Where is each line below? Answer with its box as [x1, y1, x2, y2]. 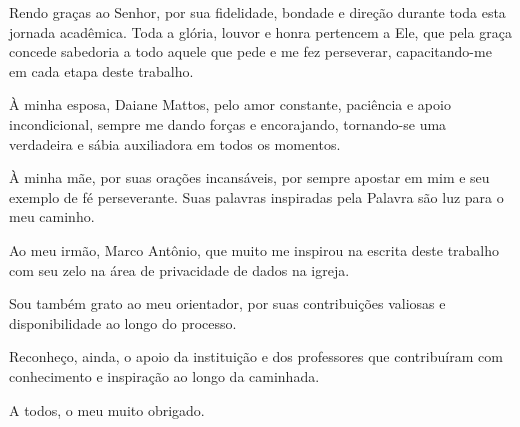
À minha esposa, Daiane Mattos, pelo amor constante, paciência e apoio [9, 94, 451, 115]
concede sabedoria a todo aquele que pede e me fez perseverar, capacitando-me [9, 41, 492, 62]
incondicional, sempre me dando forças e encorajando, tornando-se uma [9, 113, 447, 134]
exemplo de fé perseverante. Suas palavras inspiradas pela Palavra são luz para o [9, 186, 504, 207]
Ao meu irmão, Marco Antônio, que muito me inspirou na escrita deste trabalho [9, 239, 500, 260]
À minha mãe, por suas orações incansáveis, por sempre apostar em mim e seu [9, 167, 490, 188]
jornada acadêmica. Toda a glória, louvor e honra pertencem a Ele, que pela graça [9, 21, 512, 42]
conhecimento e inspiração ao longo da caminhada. [9, 365, 320, 386]
